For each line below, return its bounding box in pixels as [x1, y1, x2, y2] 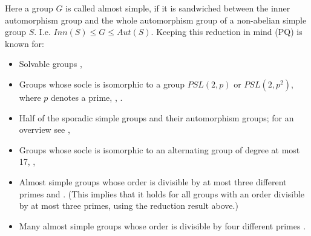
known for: [5, 37, 45, 49]
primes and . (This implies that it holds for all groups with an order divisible [19, 187, 305, 200]
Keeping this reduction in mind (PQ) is [156, 25, 303, 38]
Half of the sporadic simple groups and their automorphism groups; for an [19, 111, 294, 124]
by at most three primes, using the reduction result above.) [19, 199, 238, 212]
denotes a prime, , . [50, 91, 123, 103]
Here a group [5, 2, 53, 14]
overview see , [19, 123, 70, 136]
